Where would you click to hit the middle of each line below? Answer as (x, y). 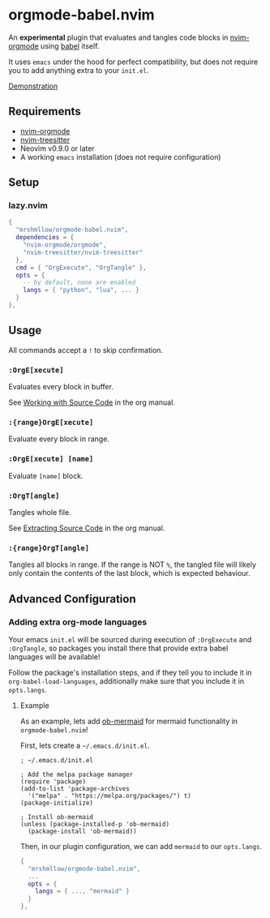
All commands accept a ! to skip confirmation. (86, 350)
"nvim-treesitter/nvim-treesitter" (83, 252)
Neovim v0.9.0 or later (57, 148)
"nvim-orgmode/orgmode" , (65, 245)
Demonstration (33, 86)
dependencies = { (45, 238)
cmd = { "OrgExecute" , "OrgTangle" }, (81, 268)
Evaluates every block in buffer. (61, 387)
